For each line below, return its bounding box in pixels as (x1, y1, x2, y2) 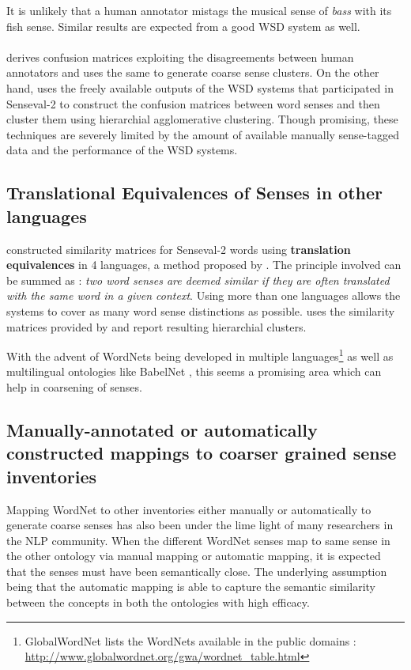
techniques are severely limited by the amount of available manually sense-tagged (6, 126, 399, 142)
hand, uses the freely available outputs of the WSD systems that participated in (6, 79, 394, 96)
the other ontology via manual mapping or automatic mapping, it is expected (6, 547, 381, 564)
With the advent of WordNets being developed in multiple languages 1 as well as (6, 346, 394, 364)
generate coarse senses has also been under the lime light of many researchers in (6, 517, 394, 533)
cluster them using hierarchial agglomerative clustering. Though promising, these (6, 111, 398, 127)
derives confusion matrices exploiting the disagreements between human (6, 48, 354, 65)
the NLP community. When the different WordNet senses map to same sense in (6, 532, 390, 548)
